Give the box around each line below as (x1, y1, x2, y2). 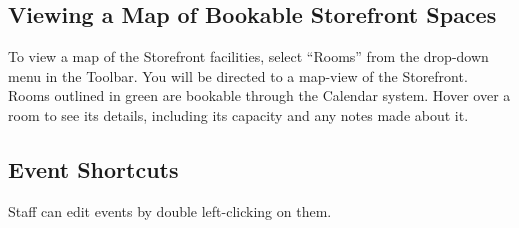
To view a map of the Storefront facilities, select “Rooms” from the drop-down (8, 46, 489, 67)
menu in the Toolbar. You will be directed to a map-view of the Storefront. (8, 65, 468, 86)
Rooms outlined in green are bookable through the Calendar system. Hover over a (8, 85, 511, 106)
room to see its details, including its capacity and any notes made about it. (8, 104, 469, 125)
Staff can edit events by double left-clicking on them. (8, 200, 332, 221)
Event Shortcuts (8, 153, 179, 184)
